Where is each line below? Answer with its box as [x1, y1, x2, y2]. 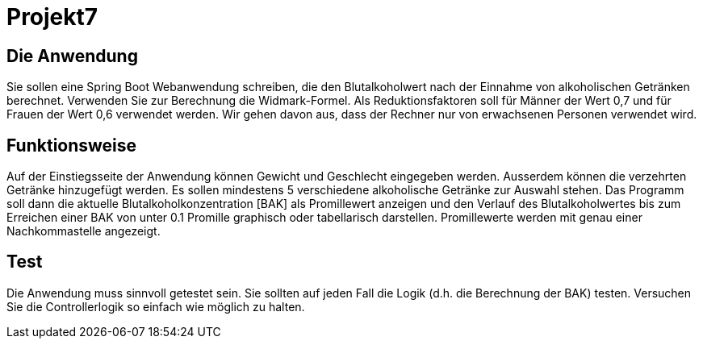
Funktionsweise [6, 135, 137, 156]
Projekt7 [6, 3, 98, 31]
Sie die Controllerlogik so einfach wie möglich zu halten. [6, 299, 305, 314]
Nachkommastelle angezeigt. [6, 224, 161, 239]
